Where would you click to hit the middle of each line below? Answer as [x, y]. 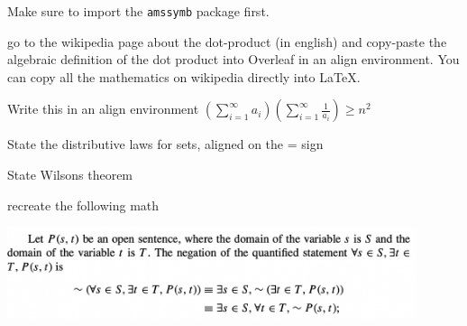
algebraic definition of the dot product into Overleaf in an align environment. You [233, 59]
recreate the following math [83, 205]
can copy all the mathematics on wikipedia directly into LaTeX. [184, 76]
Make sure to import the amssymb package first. [138, 11]
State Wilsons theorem [70, 175]
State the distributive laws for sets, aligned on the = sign [165, 144]
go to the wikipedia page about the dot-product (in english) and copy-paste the [227, 41]
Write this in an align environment [103, 109]
